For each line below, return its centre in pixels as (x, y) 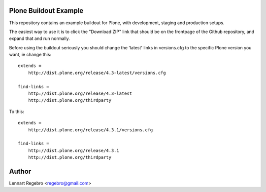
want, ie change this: (30, 55)
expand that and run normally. (39, 38)
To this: (17, 112)
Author (20, 171)
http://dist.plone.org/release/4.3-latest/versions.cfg (97, 73)
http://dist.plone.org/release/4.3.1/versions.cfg (90, 130)
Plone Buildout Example (46, 11)
